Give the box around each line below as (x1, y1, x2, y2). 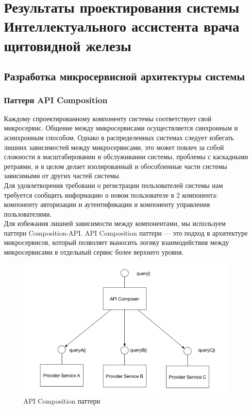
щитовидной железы (4, 35, 132, 55)
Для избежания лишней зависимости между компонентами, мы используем (4, 218, 226, 228)
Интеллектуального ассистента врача (4, 16, 239, 36)
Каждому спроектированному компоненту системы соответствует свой (4, 113, 212, 123)
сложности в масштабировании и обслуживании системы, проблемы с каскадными (4, 151, 248, 162)
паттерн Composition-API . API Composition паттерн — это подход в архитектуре (4, 227, 248, 238)
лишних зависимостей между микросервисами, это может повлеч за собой (4, 142, 224, 152)
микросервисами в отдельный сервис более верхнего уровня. (4, 247, 184, 257)
